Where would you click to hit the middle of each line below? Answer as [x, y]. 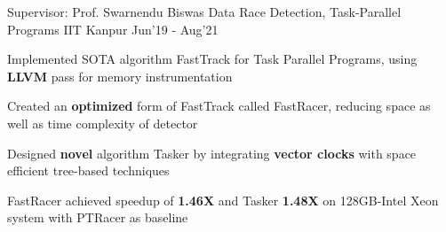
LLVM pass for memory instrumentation [120, 76]
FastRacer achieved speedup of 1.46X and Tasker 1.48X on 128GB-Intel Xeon [223, 200]
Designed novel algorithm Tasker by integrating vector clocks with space [212, 153]
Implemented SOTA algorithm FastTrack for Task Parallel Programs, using [212, 59]
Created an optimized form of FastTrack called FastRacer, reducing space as [219, 106]
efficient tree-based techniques [88, 170]
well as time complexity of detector [103, 123]
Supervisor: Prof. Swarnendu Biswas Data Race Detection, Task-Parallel [204, 12]
